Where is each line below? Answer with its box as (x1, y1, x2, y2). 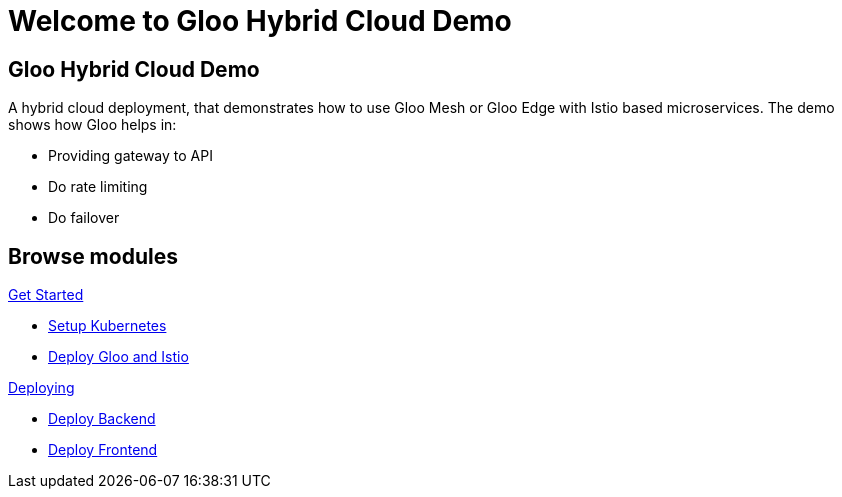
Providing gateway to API (48, 147, 213, 165)
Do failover (48, 209, 120, 227)
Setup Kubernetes (48, 317, 167, 335)
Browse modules (8, 243, 178, 269)
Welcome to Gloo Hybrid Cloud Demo (8, 4, 512, 38)
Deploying (8, 379, 75, 397)
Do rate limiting (48, 178, 148, 196)
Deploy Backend (48, 410, 156, 428)
